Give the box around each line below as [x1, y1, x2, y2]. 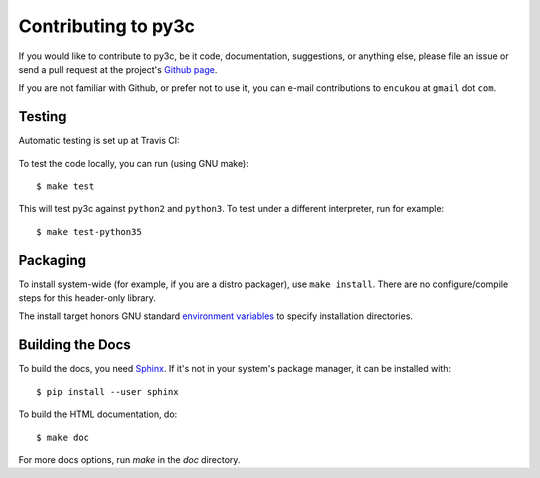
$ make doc [36, 431, 90, 443]
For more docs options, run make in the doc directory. [18, 453, 241, 465]
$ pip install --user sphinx [36, 386, 179, 397]
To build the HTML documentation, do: [18, 408, 178, 420]
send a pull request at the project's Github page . [18, 63, 218, 75]
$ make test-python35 [36, 226, 142, 237]
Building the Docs [18, 336, 132, 354]
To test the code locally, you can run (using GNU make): [18, 157, 249, 169]
